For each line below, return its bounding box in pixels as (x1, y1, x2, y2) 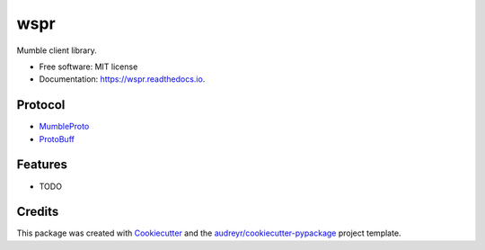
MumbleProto (39, 121, 90, 132)
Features (16, 157, 67, 173)
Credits (16, 204, 59, 219)
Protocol (16, 97, 66, 112)
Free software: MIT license (39, 61, 138, 72)
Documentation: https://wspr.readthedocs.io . (39, 74, 206, 85)
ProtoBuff (39, 133, 75, 144)
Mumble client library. (16, 45, 98, 56)
